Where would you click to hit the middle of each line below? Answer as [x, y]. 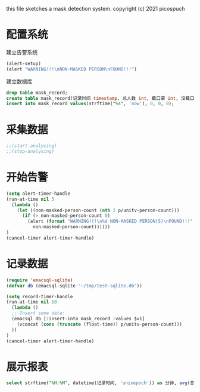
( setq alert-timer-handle [38, 194]
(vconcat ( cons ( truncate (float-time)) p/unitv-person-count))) [100, 324]
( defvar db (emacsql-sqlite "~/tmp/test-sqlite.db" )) [74, 286]
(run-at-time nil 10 [32, 302]
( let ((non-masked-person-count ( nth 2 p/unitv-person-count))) [98, 210]
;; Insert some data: [38, 313]
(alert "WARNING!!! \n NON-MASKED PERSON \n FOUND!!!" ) [71, 69]
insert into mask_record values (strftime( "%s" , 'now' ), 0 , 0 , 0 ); [90, 104]
